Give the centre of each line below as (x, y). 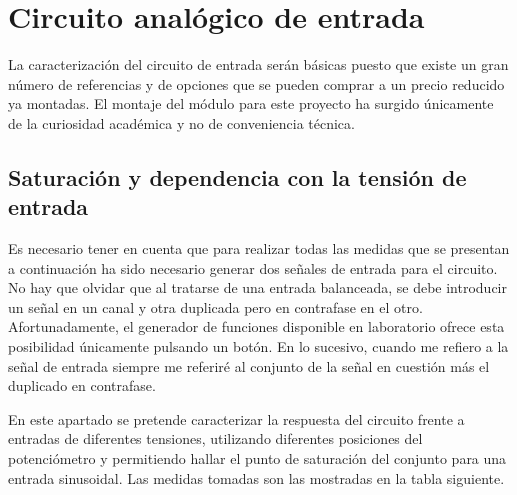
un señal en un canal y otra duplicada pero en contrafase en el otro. (215, 306)
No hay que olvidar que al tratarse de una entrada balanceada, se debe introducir (257, 287)
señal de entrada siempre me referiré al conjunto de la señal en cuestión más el (249, 365)
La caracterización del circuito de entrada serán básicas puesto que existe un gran (258, 64)
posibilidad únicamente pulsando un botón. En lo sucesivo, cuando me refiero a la (258, 346)
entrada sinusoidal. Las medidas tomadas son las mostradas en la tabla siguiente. (256, 477)
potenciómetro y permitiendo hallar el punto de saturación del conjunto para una (257, 458)
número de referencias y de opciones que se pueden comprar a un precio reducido (256, 83)
